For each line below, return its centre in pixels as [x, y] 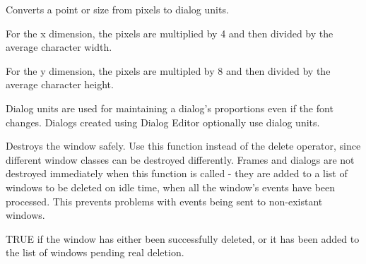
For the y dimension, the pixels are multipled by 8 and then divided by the [168, 70]
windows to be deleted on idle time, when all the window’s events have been [171, 187]
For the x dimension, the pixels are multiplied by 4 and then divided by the [170, 33]
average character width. [59, 47]
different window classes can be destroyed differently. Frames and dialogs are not [180, 159]
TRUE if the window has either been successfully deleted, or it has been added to [183, 238]
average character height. [60, 84]
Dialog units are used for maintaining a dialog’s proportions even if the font [170, 108]
